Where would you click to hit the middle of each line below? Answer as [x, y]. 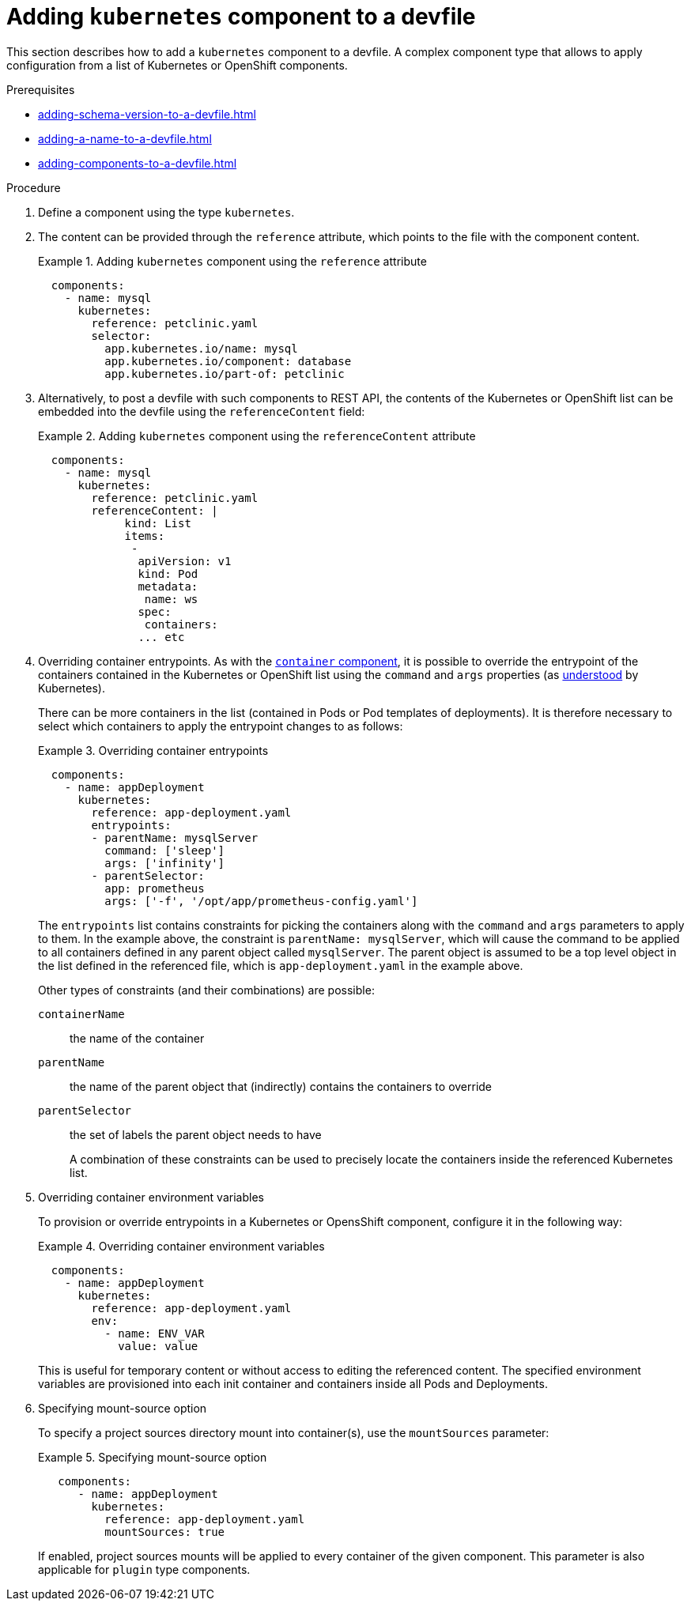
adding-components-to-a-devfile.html [138, 163]
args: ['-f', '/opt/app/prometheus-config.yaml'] [261, 901]
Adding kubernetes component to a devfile [241, 17]
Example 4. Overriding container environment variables [181, 1246]
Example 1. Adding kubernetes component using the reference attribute [232, 261]
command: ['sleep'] [165, 850]
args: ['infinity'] [165, 863]
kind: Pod [168, 573]
